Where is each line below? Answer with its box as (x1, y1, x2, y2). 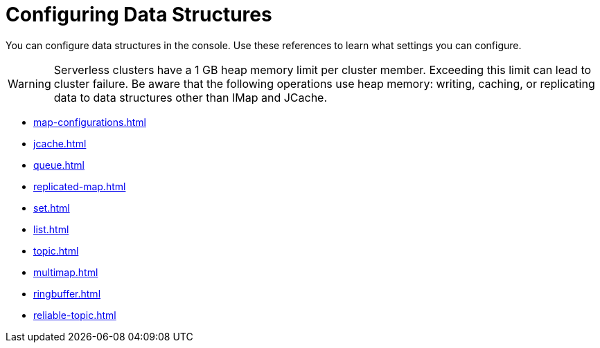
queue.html (33, 158, 85, 171)
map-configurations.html (33, 116, 146, 128)
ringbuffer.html (33, 287, 101, 300)
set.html (33, 201, 70, 214)
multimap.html (33, 266, 98, 278)
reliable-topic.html (33, 309, 116, 321)
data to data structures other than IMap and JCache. (53, 90, 328, 104)
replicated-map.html (33, 180, 126, 192)
